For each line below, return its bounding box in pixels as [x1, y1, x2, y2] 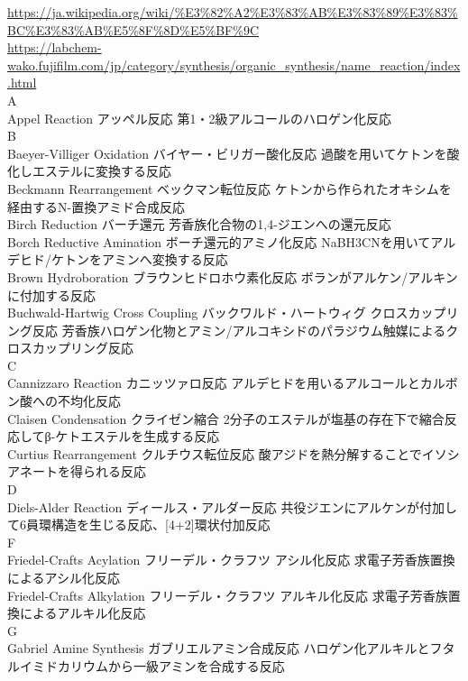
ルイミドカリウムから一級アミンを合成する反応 [7, 656, 285, 675]
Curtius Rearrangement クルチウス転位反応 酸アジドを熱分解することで [7, 444, 422, 463]
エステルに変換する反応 [32, 161, 171, 180]
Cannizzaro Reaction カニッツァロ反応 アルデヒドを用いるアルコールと [7, 373, 420, 392]
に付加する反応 [7, 285, 96, 304]
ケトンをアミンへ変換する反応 [50, 250, 228, 269]
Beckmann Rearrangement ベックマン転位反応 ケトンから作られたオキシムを [7, 179, 452, 198]
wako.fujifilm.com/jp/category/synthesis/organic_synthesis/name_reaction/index [7, 55, 461, 74]
